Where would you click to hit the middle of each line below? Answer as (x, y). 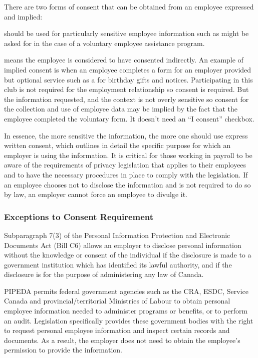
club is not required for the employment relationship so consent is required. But (126, 89)
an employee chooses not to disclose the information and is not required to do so (127, 184)
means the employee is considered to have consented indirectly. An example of (124, 60)
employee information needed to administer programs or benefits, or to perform (126, 311)
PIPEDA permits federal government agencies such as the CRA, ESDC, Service (126, 291)
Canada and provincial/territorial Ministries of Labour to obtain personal (117, 301)
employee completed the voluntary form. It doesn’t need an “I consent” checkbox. (129, 118)
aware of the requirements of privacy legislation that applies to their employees (125, 165)
